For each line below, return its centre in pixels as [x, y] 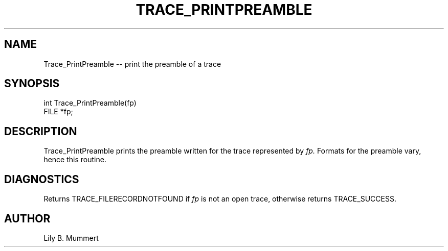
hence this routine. [75, 160]
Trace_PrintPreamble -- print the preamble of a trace [132, 64]
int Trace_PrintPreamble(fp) [90, 103]
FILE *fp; [58, 112]
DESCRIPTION [41, 131]
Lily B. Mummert [71, 238]
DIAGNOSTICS [42, 179]
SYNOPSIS [32, 84]
